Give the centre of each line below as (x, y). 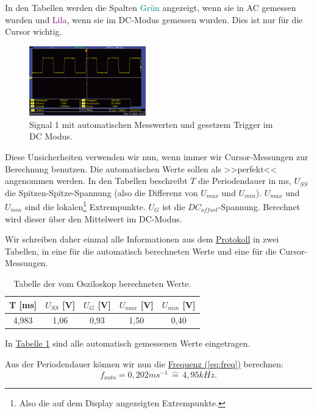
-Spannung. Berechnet (259, 206)
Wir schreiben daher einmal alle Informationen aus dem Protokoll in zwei (142, 239)
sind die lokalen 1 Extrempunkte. (85, 206)
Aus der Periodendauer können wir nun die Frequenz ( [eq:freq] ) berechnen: (144, 364)
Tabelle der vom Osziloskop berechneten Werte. (102, 283)
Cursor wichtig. (34, 31)
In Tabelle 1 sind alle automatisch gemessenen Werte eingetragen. (128, 343)
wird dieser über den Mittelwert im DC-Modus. (94, 218)
